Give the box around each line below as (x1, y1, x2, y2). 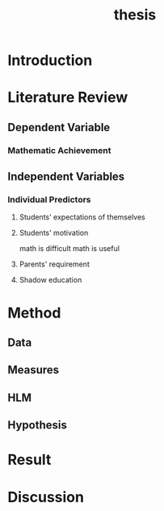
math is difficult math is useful (19, 244, 120, 253)
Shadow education (19, 275, 82, 285)
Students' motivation (19, 228, 89, 238)
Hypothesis (7, 419, 68, 432)
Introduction (7, 51, 93, 70)
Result (7, 451, 52, 469)
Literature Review (7, 88, 128, 107)
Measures (7, 363, 60, 377)
